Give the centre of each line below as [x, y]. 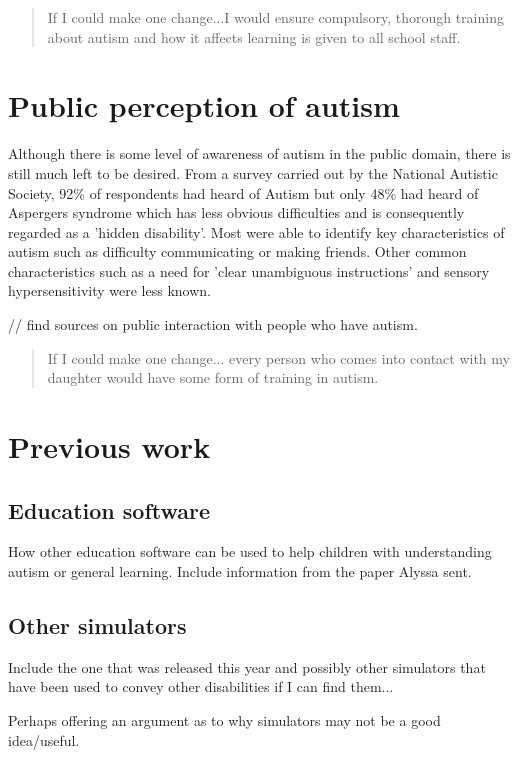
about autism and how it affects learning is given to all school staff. [254, 36]
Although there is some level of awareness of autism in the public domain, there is [259, 153]
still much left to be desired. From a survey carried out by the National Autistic [253, 172]
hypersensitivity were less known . [109, 290]
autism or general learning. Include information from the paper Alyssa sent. [240, 571]
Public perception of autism [204, 105]
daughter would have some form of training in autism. [213, 377]
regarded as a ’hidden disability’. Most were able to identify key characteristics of [256, 231]
